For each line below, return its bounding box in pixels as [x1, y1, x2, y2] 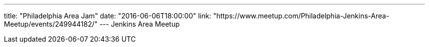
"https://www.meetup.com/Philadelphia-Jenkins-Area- [213, 12, 389, 20]
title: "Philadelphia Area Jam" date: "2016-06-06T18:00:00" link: [4, 12, 212, 20]
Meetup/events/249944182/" [4, 20, 98, 28]
